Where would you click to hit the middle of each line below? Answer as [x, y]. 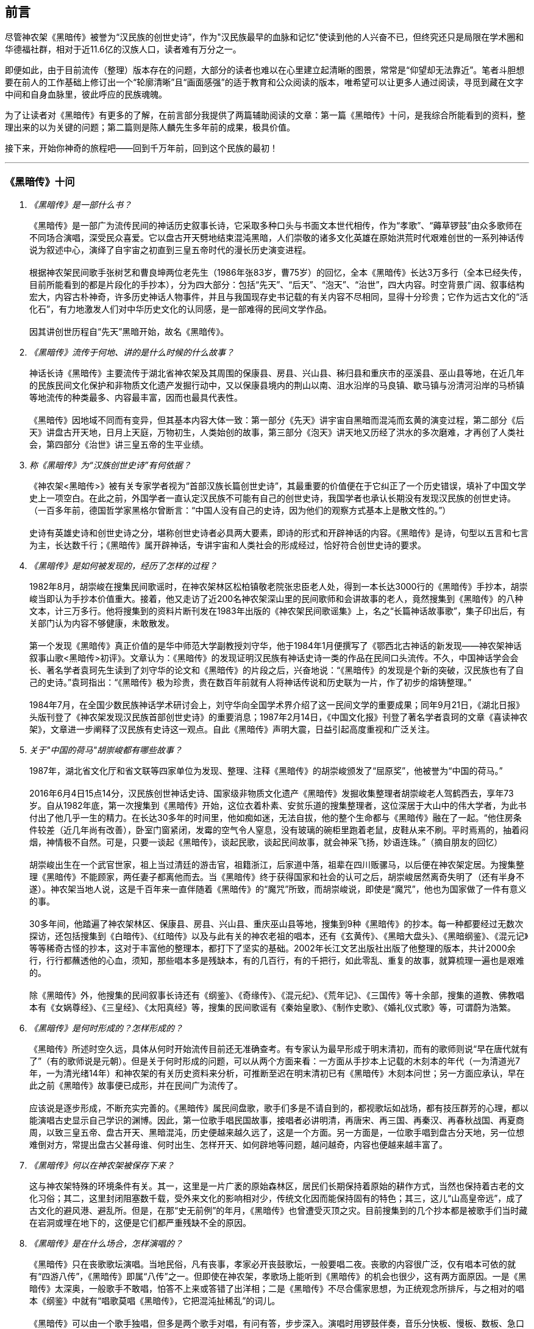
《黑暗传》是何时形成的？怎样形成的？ [106, 1028]
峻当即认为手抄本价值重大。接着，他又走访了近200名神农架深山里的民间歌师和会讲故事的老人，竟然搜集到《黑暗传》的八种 [276, 599]
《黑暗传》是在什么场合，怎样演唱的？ [106, 1244]
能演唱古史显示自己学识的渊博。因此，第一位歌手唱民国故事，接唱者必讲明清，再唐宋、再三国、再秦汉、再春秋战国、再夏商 [277, 1120]
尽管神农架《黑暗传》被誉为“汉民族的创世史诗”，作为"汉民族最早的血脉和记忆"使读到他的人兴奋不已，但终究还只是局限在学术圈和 [265, 37]
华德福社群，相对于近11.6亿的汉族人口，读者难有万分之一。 [123, 49]
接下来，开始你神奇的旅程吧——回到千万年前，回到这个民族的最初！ [141, 148]
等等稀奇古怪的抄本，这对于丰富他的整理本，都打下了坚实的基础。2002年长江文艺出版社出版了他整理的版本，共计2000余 [272, 948]
